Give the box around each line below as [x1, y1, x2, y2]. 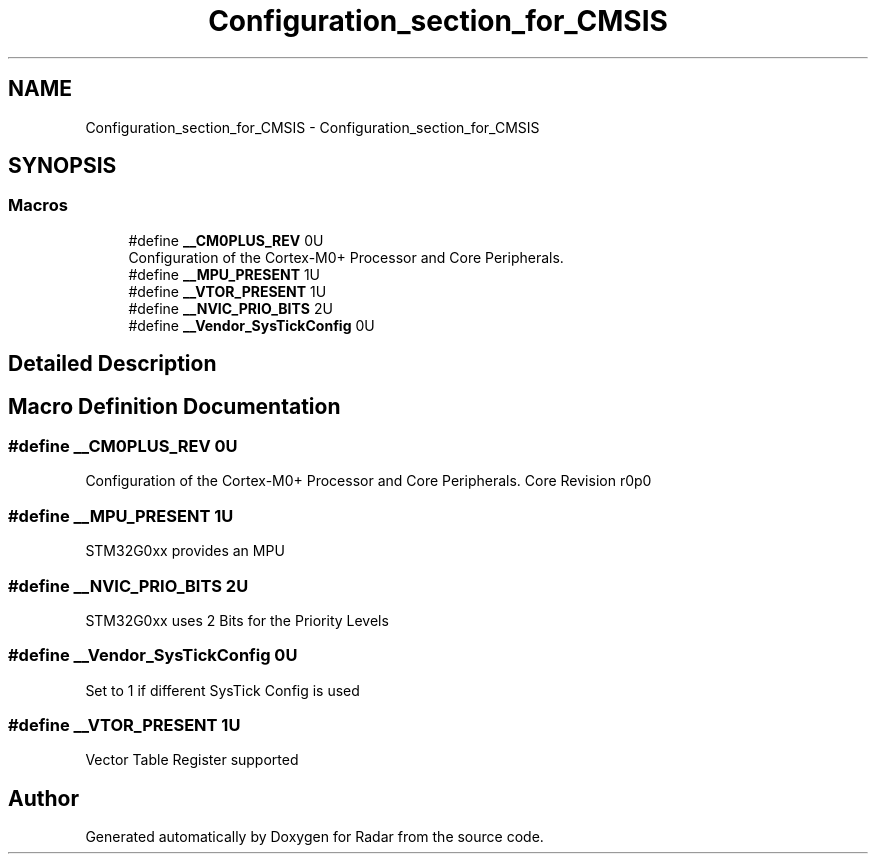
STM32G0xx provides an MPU [85, 542, 285, 560]
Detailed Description [8, 351, 217, 377]
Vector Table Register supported [85, 751, 299, 769]
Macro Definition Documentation [8, 393, 341, 419]
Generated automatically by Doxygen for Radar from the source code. [85, 828, 544, 846]
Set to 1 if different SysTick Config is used [85, 681, 360, 699]
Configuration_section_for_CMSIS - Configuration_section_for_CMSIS [85, 118, 540, 136]
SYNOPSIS [8, 153, 117, 179]
